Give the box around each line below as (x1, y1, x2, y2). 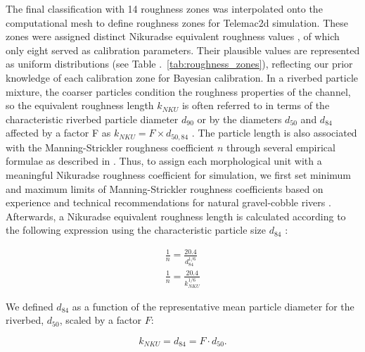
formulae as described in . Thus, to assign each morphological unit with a (6, 153, 322, 168)
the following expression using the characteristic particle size (6, 222, 266, 237)
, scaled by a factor (59, 313, 142, 327)
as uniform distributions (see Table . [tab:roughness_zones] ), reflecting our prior (6, 56, 353, 71)
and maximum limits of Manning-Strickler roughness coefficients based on (6, 181, 324, 196)
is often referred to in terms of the (181, 98, 330, 113)
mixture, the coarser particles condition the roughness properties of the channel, (6, 84, 351, 99)
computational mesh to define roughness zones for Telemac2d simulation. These (6, 15, 349, 30)
